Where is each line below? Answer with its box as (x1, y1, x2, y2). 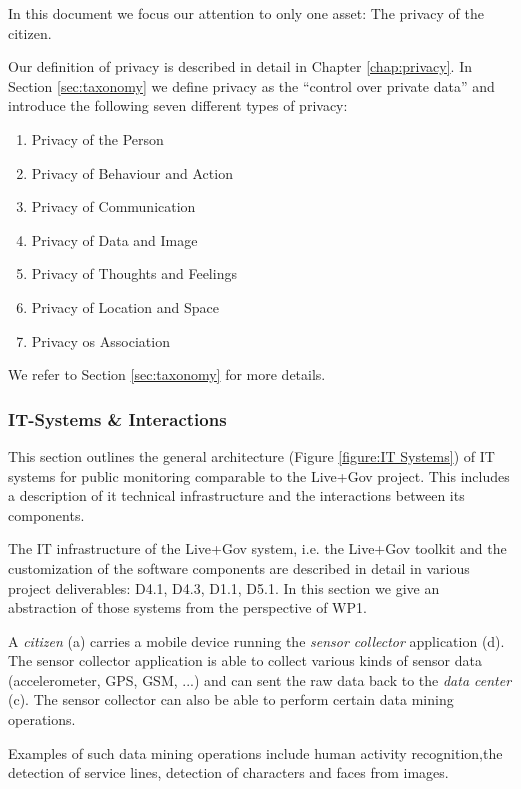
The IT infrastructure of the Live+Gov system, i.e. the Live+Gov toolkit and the (8, 538, 507, 559)
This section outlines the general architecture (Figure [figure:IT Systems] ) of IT (8, 445, 495, 466)
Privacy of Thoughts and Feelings (31, 263, 237, 284)
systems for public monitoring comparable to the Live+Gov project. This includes (8, 465, 510, 486)
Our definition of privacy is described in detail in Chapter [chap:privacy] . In (8, 56, 472, 77)
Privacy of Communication (31, 196, 196, 217)
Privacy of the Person (31, 128, 164, 149)
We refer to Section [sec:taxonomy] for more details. (8, 364, 326, 385)
